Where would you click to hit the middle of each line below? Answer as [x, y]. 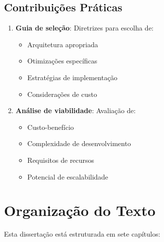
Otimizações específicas [62, 61]
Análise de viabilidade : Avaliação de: [76, 110]
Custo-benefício [50, 127]
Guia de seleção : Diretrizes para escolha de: [84, 28]
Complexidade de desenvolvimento [79, 143]
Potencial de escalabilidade [68, 176]
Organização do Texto [80, 210]
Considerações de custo [62, 94]
